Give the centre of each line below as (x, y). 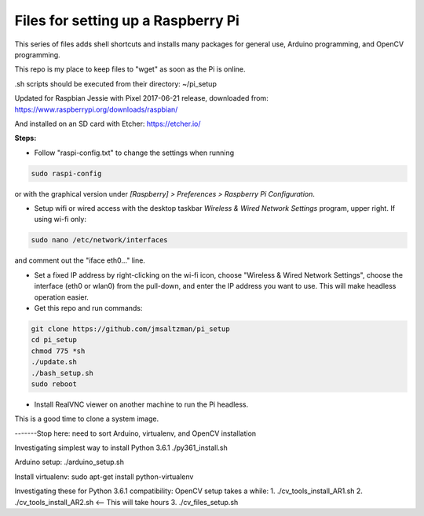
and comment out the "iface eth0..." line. (80, 260)
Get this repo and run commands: (88, 308)
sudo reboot (54, 384)
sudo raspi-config (66, 173)
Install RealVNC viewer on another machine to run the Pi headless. (141, 404)
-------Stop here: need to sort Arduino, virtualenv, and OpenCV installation (135, 433)
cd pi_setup (54, 340)
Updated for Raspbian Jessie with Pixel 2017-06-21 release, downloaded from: (141, 98)
